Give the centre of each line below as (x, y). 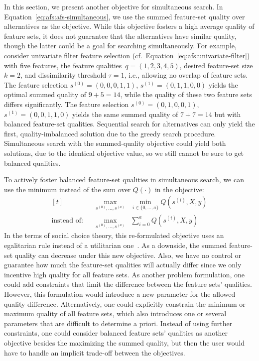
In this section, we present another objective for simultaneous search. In (114, 6)
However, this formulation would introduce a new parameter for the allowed (120, 294)
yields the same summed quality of (125, 114)
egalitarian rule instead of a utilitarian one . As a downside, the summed (116, 245)
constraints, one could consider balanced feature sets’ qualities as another (116, 333)
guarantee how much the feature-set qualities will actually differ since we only (123, 265)
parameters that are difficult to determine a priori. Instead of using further (118, 323)
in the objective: (179, 189)
